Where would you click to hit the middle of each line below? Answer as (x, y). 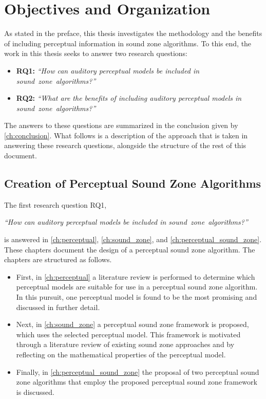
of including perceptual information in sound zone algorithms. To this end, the (128, 43)
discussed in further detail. (58, 307)
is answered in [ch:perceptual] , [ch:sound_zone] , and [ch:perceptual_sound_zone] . (133, 239)
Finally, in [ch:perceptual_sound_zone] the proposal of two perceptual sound (138, 371)
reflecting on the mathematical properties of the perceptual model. (121, 354)
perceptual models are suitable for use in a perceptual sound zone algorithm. (137, 287)
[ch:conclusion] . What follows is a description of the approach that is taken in (126, 135)
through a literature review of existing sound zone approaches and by (125, 344)
